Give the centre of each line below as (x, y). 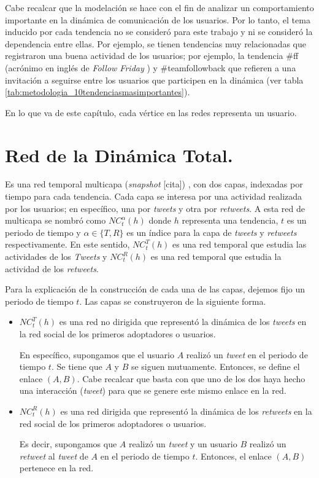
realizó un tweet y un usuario (183, 444)
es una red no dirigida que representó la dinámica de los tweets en (183, 322)
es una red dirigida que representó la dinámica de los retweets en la (186, 411)
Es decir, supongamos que (68, 444)
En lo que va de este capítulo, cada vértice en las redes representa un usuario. (151, 112)
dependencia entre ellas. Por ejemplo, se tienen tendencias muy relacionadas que (156, 43)
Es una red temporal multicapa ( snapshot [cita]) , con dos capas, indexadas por (154, 184)
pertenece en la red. (56, 468)
